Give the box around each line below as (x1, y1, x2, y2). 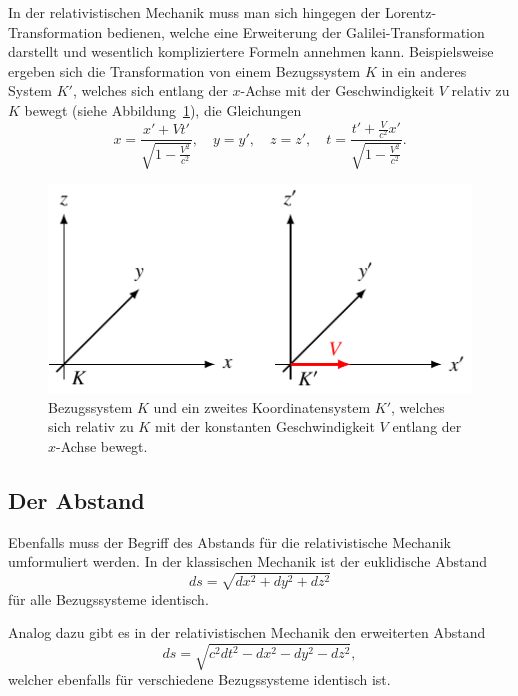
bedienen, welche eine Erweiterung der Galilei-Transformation (106, 21, 485, 42)
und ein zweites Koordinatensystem (153, 396, 371, 417)
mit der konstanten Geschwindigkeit (154, 416, 375, 437)
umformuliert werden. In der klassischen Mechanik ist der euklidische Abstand (8, 551, 487, 572)
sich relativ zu (48, 416, 134, 437)
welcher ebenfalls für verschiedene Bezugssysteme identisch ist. (8, 669, 391, 690)
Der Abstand (8, 484, 145, 515)
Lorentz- (384, 2, 437, 22)
